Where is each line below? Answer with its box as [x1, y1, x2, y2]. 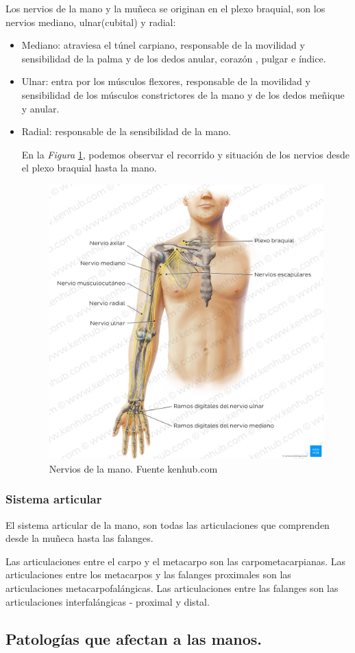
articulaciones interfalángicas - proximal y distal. [5, 594, 210, 608]
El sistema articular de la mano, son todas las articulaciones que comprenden [5, 517, 330, 532]
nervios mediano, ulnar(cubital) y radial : [5, 14, 176, 29]
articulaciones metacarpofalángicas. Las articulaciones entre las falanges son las [5, 580, 339, 595]
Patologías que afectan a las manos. [5, 628, 262, 649]
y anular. [21, 101, 60, 115]
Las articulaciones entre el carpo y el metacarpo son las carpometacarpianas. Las [5, 554, 346, 568]
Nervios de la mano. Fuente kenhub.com [49, 461, 218, 475]
